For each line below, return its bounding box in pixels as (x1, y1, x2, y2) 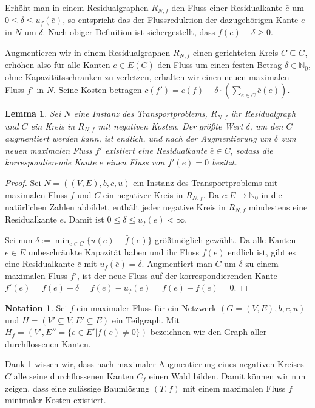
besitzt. (212, 156, 237, 168)
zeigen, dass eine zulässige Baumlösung (5, 381, 150, 394)
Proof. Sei (5, 176, 41, 188)
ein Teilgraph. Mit (112, 313, 180, 326)
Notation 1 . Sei (5, 302, 67, 314)
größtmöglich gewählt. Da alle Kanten (155, 233, 296, 246)
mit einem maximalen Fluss (183, 381, 286, 394)
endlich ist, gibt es (228, 245, 296, 258)
